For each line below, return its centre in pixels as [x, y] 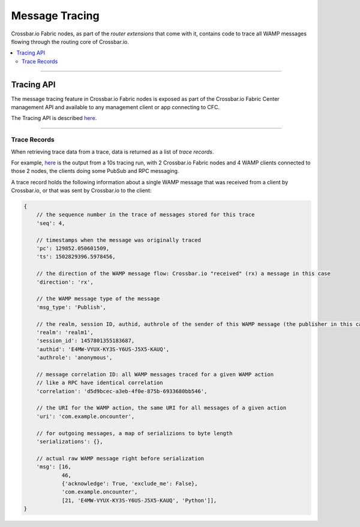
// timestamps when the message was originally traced [118, 240]
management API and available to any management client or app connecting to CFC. [115, 107]
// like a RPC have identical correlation [100, 383]
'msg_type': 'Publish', [71, 307]
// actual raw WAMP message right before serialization [120, 458]
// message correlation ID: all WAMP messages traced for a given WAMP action [155, 374]
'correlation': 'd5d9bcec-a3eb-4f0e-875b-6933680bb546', [122, 391]
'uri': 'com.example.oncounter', [85, 416]
